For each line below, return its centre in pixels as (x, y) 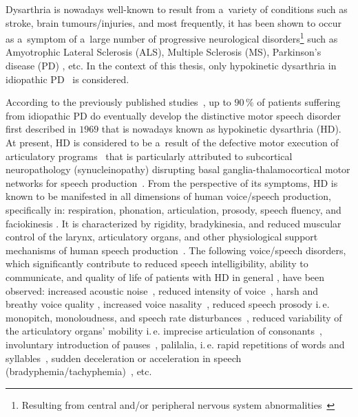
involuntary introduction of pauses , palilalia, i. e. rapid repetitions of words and (175, 344)
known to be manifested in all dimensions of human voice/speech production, (168, 196)
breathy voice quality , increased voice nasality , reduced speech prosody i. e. (168, 304)
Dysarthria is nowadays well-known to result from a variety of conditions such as (177, 9)
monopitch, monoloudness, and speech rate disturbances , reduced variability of (174, 317)
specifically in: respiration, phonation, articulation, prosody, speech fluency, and (173, 209)
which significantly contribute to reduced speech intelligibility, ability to (157, 263)
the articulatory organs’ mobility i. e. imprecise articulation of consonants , (164, 331)
